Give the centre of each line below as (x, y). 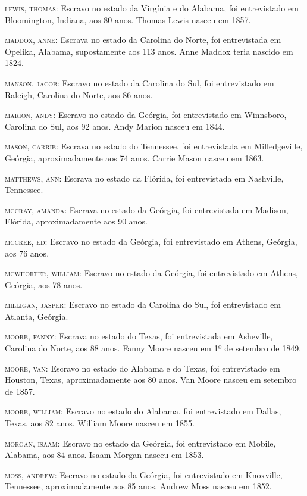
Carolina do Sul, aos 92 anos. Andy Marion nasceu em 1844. (115, 126)
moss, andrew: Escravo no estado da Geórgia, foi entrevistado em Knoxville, (144, 474)
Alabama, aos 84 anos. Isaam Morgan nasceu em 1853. (104, 455)
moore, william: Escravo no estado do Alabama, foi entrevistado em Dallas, (143, 411)
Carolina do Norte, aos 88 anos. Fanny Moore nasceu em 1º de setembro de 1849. (153, 348)
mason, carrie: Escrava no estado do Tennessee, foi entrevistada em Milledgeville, (154, 146)
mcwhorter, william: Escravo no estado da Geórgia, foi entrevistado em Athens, (151, 273)
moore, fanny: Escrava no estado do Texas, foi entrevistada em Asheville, (139, 336)
